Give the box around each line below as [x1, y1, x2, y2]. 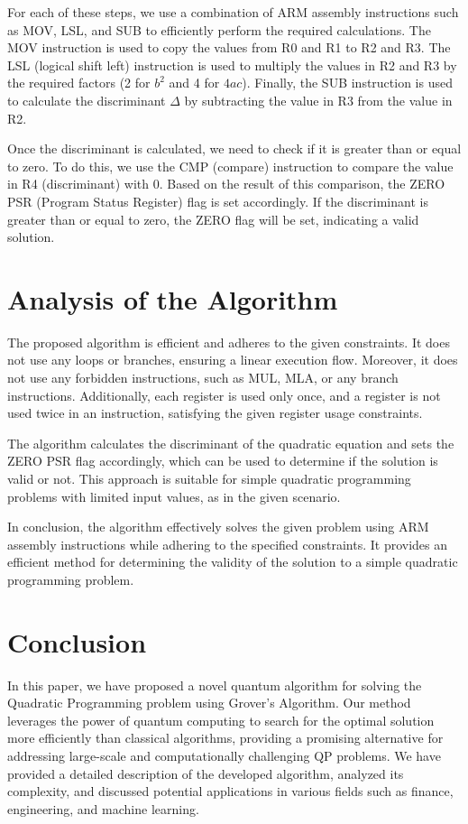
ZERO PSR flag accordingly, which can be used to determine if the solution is [7, 451, 438, 470]
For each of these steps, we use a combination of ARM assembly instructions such [7, 3, 459, 21]
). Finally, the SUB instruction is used [242, 73, 453, 92]
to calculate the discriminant [7, 90, 166, 109]
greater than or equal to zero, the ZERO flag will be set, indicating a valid [7, 209, 419, 228]
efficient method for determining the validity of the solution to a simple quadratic [7, 552, 458, 571]
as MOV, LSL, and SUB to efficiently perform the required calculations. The [7, 20, 431, 39]
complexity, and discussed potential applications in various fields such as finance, [7, 782, 454, 801]
